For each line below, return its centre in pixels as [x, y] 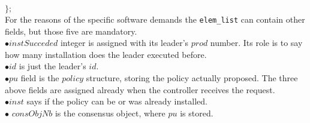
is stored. [197, 113]
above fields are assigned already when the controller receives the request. [140, 89]
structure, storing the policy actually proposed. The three [192, 78]
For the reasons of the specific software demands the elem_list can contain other [155, 19]
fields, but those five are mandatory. [71, 31]
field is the [40, 78]
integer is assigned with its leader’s [124, 43]
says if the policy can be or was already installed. [117, 101]
